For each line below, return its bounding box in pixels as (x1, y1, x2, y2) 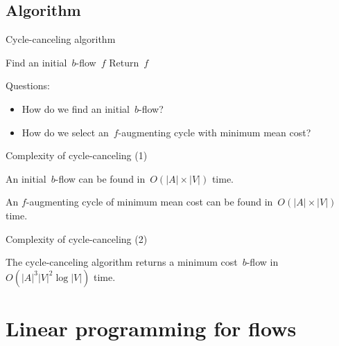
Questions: (6, 78, 50, 93)
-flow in (246, 255, 279, 269)
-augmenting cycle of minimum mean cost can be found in (26, 194, 273, 209)
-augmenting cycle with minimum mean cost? (118, 125, 311, 139)
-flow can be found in (55, 171, 146, 185)
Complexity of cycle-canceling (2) (6, 231, 148, 246)
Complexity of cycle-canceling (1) (6, 148, 148, 163)
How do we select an (21, 125, 109, 139)
